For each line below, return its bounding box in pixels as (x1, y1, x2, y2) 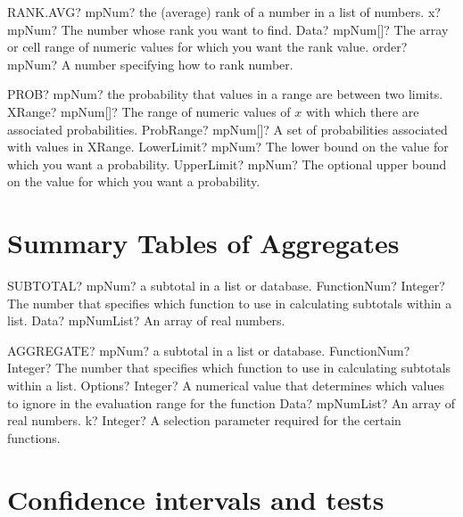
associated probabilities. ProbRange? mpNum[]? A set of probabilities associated (7, 119, 448, 138)
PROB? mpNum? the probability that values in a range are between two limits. (7, 85, 443, 103)
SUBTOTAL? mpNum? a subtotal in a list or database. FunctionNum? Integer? (7, 276, 445, 295)
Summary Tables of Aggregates (7, 225, 400, 261)
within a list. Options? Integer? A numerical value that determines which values (7, 376, 445, 395)
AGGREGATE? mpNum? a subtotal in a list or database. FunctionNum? (7, 341, 410, 359)
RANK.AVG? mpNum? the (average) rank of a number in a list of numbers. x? (7, 3, 441, 21)
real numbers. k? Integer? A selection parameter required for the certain (7, 411, 401, 430)
